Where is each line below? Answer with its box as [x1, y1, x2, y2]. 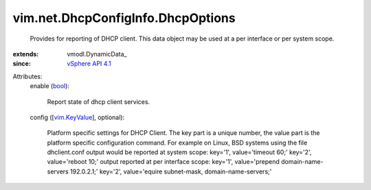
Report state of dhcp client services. [47, 97, 150, 106]
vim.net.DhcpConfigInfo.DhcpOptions [12, 10, 236, 25]
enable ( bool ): [30, 82, 70, 90]
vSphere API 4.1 [67, 59, 111, 68]
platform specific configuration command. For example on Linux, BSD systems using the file [47, 138, 308, 147]
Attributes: [12, 72, 43, 81]
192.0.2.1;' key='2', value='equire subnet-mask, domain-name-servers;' [69, 167, 272, 176]
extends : [12, 50, 39, 58]
